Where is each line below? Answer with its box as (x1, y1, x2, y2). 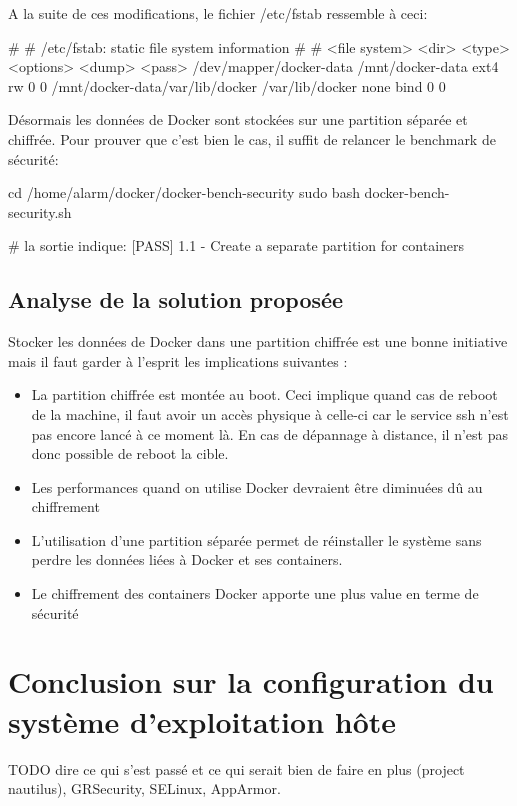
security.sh (8, 201, 72, 222)
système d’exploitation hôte (8, 700, 397, 741)
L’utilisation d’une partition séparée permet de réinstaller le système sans (31, 529, 482, 550)
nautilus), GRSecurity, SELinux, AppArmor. (8, 778, 281, 799)
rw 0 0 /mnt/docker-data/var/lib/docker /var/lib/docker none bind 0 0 (8, 75, 446, 96)
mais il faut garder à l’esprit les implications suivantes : (8, 350, 348, 371)
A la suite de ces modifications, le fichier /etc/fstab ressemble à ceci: (8, 3, 428, 23)
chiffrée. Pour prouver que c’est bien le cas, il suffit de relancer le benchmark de (8, 128, 496, 149)
